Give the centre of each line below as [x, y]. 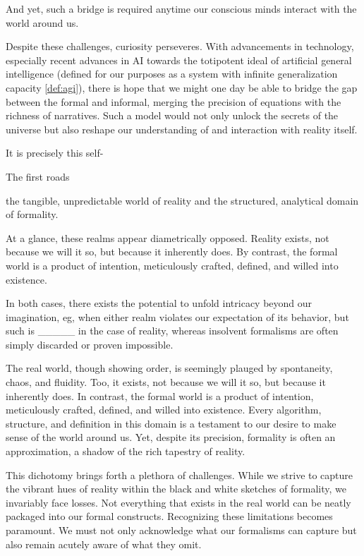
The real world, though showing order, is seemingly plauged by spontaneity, [169, 368]
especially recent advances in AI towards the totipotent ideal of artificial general [179, 60]
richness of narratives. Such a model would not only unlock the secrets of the [172, 115]
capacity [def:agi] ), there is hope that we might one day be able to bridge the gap [182, 87]
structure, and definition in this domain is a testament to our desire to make [171, 423]
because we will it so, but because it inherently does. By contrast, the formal [172, 252]
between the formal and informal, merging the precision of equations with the [174, 101]
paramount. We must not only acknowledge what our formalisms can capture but [181, 530]
